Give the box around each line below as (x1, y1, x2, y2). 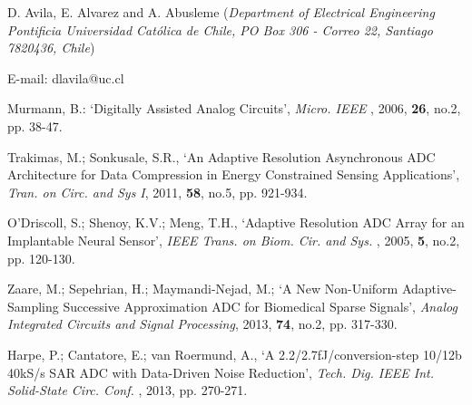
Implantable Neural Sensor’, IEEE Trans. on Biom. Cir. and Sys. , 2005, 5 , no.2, (7, 230, 460, 249)
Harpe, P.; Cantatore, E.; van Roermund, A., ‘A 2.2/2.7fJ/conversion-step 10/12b (7, 344, 462, 363)
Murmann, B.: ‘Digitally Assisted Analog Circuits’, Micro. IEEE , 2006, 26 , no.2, (7, 99, 461, 118)
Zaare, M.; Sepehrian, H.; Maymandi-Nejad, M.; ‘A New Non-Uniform (7, 279, 398, 298)
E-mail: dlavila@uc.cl (7, 68, 124, 87)
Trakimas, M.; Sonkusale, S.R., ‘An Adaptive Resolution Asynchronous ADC (7, 147, 436, 166)
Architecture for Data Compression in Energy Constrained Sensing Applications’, (7, 165, 460, 184)
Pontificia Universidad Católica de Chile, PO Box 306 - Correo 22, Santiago (7, 20, 433, 39)
